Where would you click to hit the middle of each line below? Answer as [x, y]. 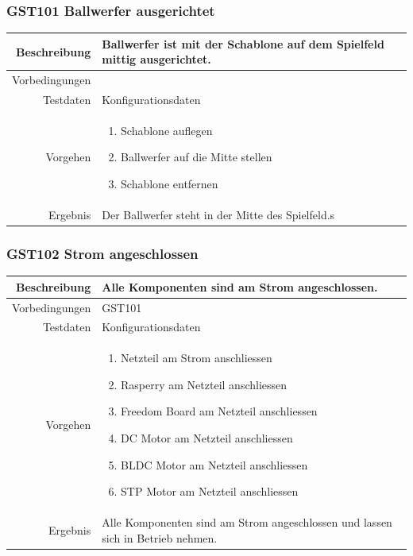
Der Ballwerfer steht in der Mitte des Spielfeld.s [218, 214]
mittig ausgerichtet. [156, 59]
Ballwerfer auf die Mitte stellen [197, 157]
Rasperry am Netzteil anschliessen [204, 384]
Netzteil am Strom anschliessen [197, 358]
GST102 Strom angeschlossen [102, 253]
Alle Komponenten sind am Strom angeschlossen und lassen [247, 522]
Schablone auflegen [167, 130]
